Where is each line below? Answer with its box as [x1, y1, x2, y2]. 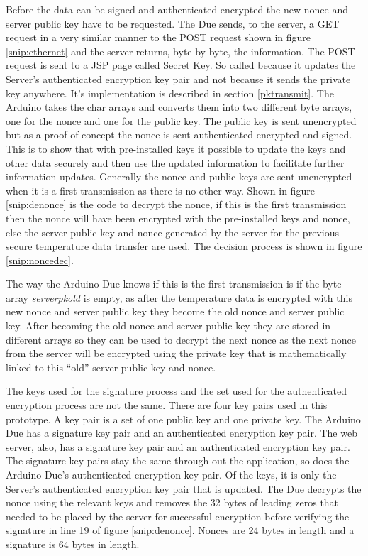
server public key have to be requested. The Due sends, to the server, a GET [6, 16, 340, 31]
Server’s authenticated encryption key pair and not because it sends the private [6, 71, 351, 86]
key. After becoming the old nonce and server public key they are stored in [6, 318, 331, 333]
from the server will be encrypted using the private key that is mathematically [6, 346, 347, 361]
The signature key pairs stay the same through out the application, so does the [6, 453, 350, 468]
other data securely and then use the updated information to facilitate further [6, 155, 345, 170]
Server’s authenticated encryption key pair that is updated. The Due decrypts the [6, 481, 362, 496]
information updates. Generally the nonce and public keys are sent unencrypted [6, 169, 352, 184]
